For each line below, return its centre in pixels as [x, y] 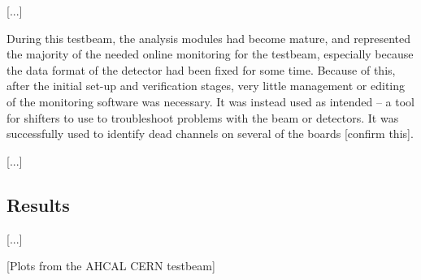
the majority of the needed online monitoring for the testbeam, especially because [210, 54]
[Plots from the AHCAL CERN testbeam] [111, 266]
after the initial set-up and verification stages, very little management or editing [206, 86]
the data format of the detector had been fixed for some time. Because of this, [201, 69]
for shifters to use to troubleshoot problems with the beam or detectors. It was [203, 117]
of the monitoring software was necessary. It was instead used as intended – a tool [210, 101]
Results [38, 204]
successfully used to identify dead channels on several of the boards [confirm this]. [210, 134]
